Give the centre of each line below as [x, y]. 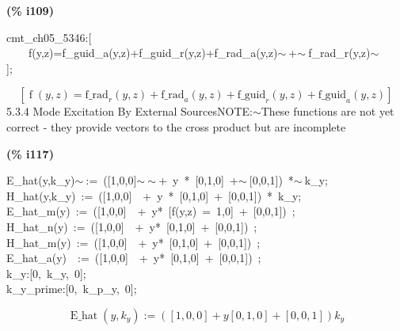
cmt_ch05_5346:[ [49, 37]
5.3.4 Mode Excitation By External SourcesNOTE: [130, 111]
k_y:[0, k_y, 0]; [46, 273]
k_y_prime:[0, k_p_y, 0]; [72, 289]
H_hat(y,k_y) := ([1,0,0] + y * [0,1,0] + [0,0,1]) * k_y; [154, 195]
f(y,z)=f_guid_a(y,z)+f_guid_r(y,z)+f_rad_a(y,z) [153, 53]
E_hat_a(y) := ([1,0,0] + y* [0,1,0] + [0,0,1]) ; [134, 258]
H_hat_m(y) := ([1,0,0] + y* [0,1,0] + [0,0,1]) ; [133, 242]
